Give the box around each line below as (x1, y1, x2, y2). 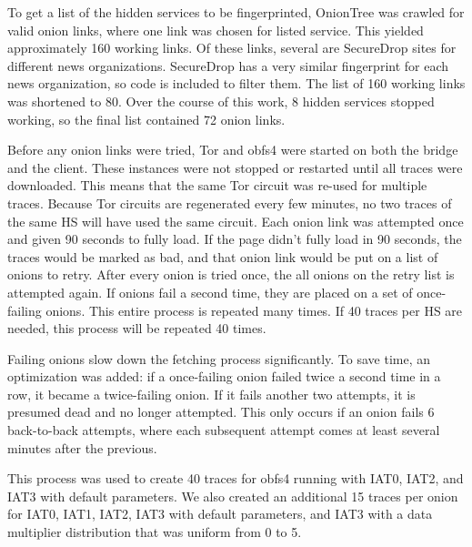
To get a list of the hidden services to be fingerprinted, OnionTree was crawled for (7, 3, 465, 21)
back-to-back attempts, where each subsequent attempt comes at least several (7, 420, 440, 440)
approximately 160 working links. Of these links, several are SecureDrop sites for (7, 38, 457, 57)
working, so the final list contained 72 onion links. (7, 109, 286, 128)
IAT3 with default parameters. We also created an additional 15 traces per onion (7, 486, 458, 505)
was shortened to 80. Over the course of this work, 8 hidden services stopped (7, 91, 435, 110)
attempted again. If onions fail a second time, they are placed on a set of (7, 282, 413, 301)
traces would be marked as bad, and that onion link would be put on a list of (7, 247, 438, 266)
